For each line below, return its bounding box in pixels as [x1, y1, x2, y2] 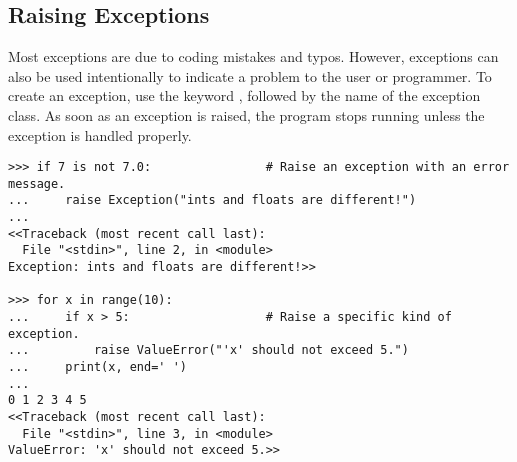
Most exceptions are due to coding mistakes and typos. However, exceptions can [8, 46, 499, 67]
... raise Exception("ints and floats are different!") [8, 193, 417, 208]
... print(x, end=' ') [8, 360, 187, 375]
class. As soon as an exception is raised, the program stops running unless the [8, 104, 485, 125]
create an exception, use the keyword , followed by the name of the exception [8, 85, 481, 106]
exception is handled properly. [8, 124, 192, 145]
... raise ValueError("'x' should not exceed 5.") [8, 343, 409, 358]
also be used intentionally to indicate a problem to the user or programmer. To [8, 65, 492, 86]
